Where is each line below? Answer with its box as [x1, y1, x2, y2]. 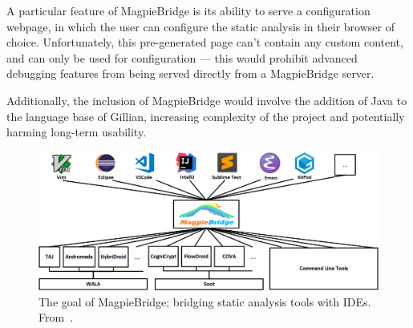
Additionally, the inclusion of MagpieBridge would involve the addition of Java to [6, 91, 407, 108]
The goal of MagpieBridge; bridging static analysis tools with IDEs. [38, 293, 371, 310]
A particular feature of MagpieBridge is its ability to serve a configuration [6, 2, 370, 18]
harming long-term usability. [6, 124, 147, 140]
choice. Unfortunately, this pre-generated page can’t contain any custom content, [6, 34, 403, 51]
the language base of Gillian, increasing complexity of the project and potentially [6, 107, 405, 124]
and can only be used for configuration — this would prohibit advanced [6, 49, 358, 66]
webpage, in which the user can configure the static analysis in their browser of [6, 18, 395, 34]
